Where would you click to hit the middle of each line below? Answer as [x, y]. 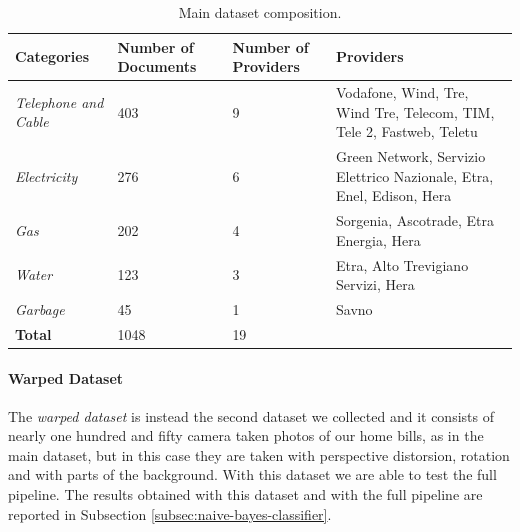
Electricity [46, 175]
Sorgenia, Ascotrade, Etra [415, 220]
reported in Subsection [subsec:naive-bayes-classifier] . [170, 513]
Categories [52, 56]
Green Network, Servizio [411, 156]
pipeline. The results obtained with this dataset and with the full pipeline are [245, 494]
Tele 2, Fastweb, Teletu [407, 131]
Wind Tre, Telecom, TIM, [415, 111]
